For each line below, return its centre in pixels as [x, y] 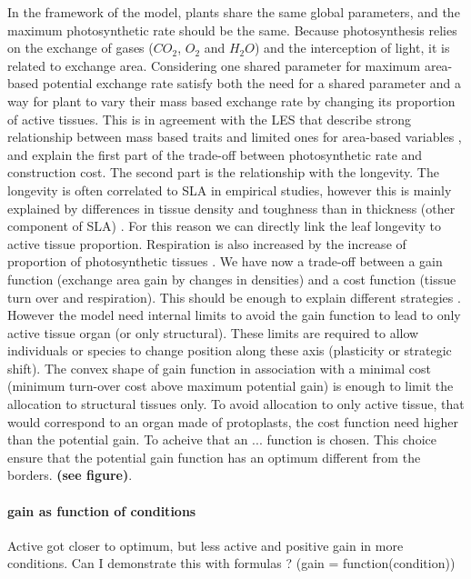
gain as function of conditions [102, 510]
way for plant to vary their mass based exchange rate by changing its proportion [231, 100]
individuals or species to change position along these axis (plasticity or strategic [230, 350]
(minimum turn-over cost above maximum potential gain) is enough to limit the [230, 386]
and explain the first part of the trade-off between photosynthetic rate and [215, 154]
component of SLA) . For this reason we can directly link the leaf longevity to [225, 226]
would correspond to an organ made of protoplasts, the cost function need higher [233, 421]
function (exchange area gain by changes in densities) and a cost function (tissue [232, 279]
